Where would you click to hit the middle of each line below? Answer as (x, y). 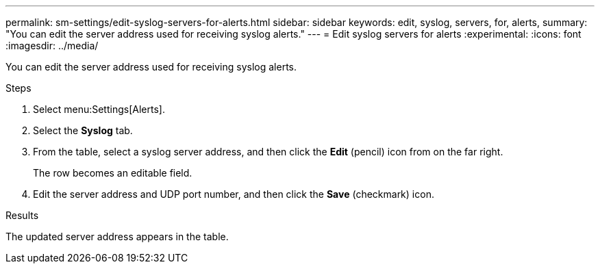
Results (22, 215)
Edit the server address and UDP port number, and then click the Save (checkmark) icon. (234, 194)
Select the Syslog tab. (83, 130)
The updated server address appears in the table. (117, 236)
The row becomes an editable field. (113, 173)
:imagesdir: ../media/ (52, 46)
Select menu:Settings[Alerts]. (99, 109)
